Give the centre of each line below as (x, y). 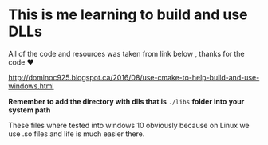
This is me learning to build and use (128, 15)
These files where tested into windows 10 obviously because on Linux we (129, 125)
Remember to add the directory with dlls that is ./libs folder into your (126, 101)
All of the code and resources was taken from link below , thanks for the (126, 53)
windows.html (31, 86)
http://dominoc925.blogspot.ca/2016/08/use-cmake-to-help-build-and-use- (134, 77)
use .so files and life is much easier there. (77, 134)
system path (30, 110)
